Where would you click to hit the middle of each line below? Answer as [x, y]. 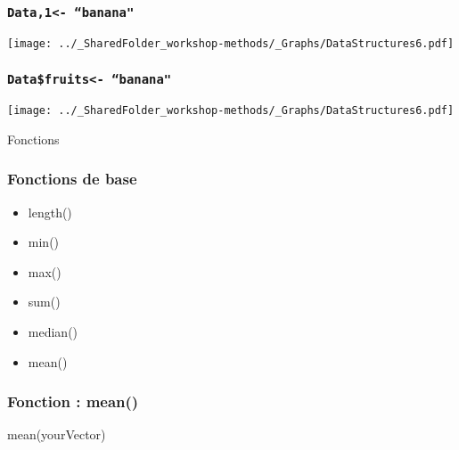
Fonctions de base [72, 179]
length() [50, 212]
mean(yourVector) [57, 434]
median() [53, 332]
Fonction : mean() [73, 401]
